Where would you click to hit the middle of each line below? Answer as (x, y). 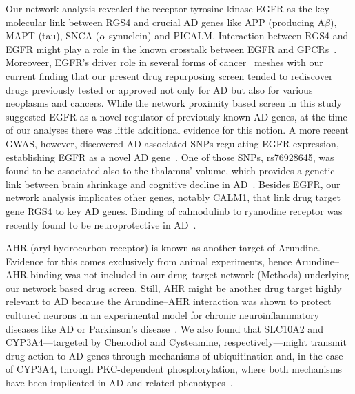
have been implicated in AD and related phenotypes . (119, 383)
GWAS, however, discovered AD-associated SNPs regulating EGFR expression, (172, 143)
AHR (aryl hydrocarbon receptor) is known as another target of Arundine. (163, 248)
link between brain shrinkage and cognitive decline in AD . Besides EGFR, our (173, 184)
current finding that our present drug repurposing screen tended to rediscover (169, 75)
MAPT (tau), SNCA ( (53, 35)
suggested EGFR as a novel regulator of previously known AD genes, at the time (176, 116)
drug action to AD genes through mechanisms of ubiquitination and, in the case (174, 355)
